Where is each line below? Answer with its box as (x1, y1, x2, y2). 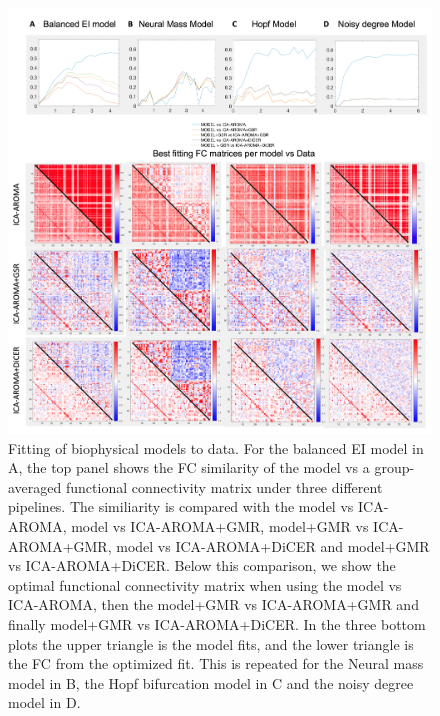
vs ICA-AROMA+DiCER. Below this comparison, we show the (8, 555, 396, 576)
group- (374, 457, 415, 478)
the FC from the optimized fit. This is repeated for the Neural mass (8, 653, 424, 674)
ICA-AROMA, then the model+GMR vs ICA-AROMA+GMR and (8, 594, 419, 615)
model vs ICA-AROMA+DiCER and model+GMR (116, 535, 430, 556)
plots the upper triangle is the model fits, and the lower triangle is (8, 633, 414, 654)
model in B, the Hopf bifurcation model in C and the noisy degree (8, 672, 414, 693)
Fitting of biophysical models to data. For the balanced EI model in (8, 437, 424, 458)
